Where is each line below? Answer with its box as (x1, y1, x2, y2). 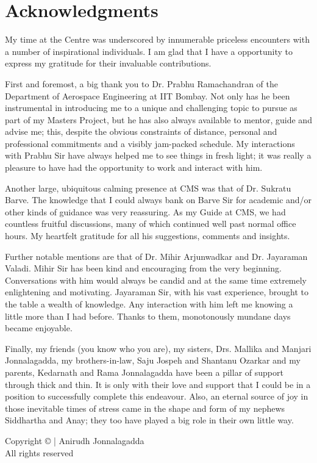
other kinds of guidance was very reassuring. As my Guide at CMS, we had (5, 205, 286, 218)
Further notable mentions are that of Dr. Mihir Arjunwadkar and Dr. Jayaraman (5, 249, 308, 262)
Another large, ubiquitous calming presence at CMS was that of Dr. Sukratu (5, 181, 291, 194)
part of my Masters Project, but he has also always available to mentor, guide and (5, 113, 312, 126)
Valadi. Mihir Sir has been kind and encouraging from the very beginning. (5, 262, 282, 275)
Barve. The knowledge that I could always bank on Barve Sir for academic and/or (5, 193, 312, 206)
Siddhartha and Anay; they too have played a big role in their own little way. (5, 414, 294, 426)
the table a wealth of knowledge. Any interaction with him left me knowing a (5, 298, 293, 310)
